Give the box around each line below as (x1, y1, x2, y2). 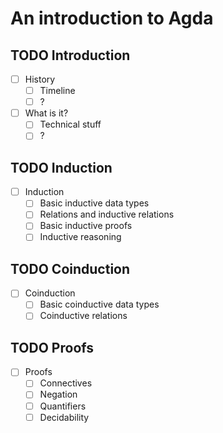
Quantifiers (39, 400, 87, 412)
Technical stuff (39, 118, 102, 131)
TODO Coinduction (10, 260, 131, 277)
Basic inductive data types (39, 197, 150, 209)
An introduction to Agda (10, 7, 214, 30)
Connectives (39, 377, 93, 389)
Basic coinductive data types (39, 298, 160, 311)
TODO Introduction (10, 47, 131, 64)
